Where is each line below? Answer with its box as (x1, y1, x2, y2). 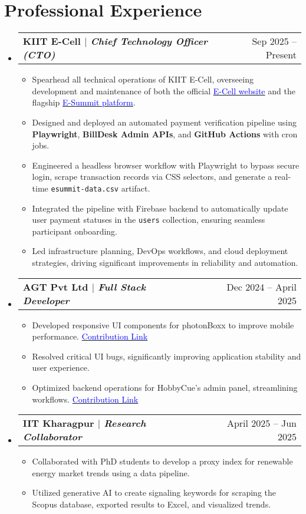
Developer (22, 293, 70, 307)
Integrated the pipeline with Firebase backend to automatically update (32, 202, 288, 214)
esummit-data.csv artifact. (51, 182, 150, 194)
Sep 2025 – (252, 34, 297, 48)
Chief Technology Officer (90, 34, 208, 48)
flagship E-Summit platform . (32, 96, 136, 108)
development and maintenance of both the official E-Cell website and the (32, 84, 295, 97)
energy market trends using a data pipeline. (32, 466, 190, 479)
